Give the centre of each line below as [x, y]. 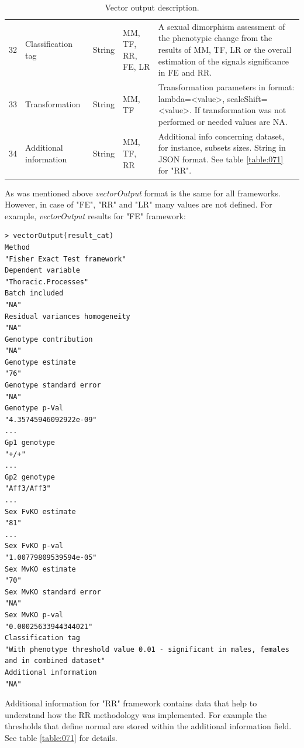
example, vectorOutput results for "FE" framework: [95, 215]
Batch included [34, 293]
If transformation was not [240, 110]
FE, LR [137, 67]
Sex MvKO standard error [53, 592]
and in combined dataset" [55, 661]
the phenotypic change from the [215, 38]
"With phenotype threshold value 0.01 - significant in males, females [147, 649]
